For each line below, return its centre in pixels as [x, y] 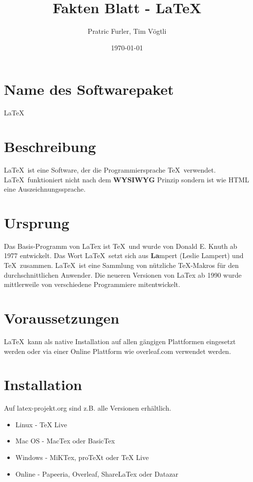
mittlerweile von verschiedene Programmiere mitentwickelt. [92, 284]
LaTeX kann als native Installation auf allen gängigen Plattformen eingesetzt [120, 341]
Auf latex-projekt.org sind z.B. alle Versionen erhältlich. [88, 408]
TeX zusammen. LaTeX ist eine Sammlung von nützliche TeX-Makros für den [121, 265]
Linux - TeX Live [41, 424]
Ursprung [37, 222]
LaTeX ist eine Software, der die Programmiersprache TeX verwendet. [110, 169]
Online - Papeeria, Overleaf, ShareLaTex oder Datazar [97, 473]
